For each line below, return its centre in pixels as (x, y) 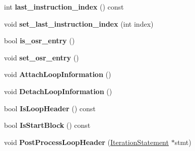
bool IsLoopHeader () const (50, 108)
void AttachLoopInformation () (58, 74)
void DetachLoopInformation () (58, 91)
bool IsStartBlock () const (47, 125)
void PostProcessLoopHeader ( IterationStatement (86, 142)
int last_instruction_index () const (64, 7)
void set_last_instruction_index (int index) (79, 23)
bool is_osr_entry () (40, 41)
